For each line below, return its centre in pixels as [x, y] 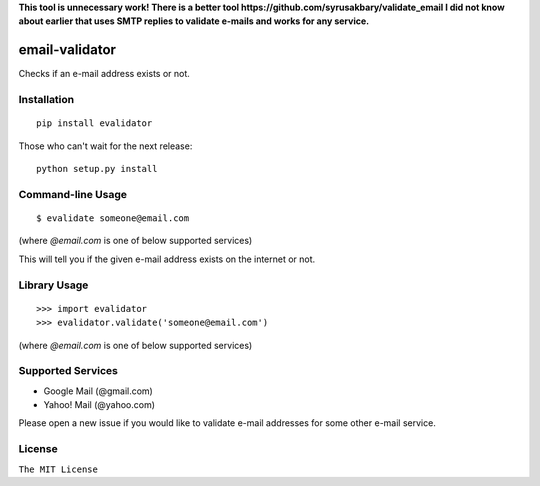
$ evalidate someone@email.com [113, 218]
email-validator [67, 50]
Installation [46, 100]
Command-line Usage [73, 194]
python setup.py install [97, 169]
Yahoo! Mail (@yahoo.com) [99, 405]
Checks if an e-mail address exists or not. [104, 74]
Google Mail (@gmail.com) [98, 391]
